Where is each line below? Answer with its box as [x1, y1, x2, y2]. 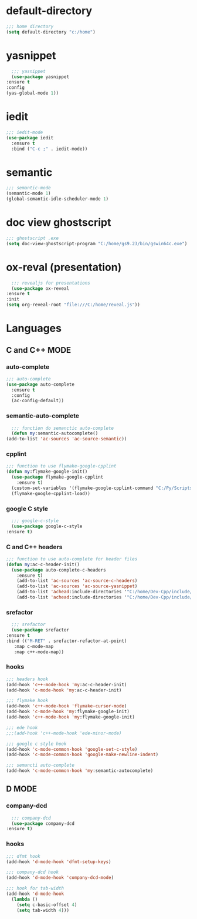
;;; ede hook [6, 724, 38, 730]
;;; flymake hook [6, 698, 49, 704]
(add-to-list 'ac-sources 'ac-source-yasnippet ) [16, 583, 138, 589]
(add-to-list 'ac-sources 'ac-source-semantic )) [6, 436, 127, 442]
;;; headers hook [6, 676, 49, 682]
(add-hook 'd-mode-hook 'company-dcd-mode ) [6, 875, 114, 881]
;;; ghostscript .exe [6, 235, 59, 241]
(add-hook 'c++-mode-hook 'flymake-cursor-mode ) [6, 703, 127, 709]
